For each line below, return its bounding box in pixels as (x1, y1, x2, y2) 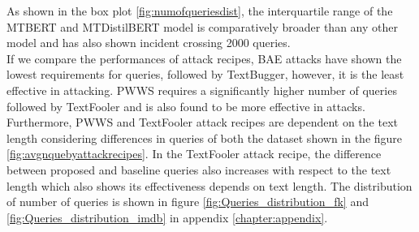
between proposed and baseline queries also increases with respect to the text (6, 161, 391, 178)
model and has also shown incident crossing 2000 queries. (6, 34, 291, 51)
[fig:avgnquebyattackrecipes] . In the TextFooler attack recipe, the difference (6, 145, 382, 162)
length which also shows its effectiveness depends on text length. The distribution (6, 177, 413, 194)
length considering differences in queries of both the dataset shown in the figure (6, 129, 403, 146)
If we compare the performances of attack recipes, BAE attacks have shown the (6, 49, 402, 67)
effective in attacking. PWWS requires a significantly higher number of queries (6, 81, 397, 98)
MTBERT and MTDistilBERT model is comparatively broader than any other (6, 18, 398, 35)
